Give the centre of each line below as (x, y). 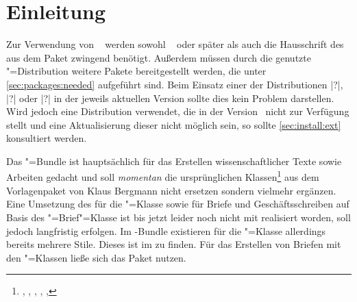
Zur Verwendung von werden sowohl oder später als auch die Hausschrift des (175, 44)
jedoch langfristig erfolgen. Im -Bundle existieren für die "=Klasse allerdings (166, 230)
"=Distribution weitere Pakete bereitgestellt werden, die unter (136, 71)
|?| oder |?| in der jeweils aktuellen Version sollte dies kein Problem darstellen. (170, 98)
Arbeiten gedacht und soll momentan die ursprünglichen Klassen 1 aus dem (163, 176)
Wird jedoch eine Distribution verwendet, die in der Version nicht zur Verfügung (178, 111)
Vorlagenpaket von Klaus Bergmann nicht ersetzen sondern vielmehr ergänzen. (171, 190)
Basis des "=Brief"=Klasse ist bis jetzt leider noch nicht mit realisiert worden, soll (178, 217)
